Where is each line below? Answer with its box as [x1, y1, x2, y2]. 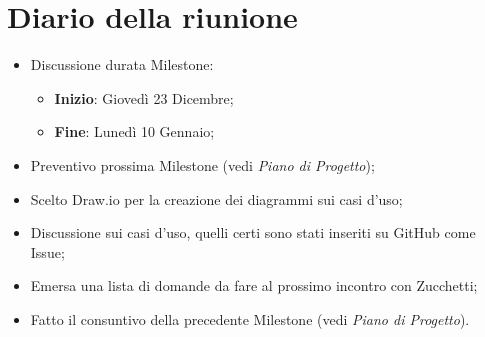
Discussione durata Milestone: [30, 54, 214, 75]
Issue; [30, 241, 65, 262]
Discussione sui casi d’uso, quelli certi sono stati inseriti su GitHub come [30, 222, 476, 243]
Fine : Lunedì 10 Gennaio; [54, 121, 215, 142]
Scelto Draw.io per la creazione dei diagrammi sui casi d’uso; [30, 188, 403, 209]
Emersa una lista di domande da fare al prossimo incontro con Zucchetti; [30, 275, 478, 296]
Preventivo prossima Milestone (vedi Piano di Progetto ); [30, 154, 375, 175]
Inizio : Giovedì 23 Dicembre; [54, 87, 234, 108]
